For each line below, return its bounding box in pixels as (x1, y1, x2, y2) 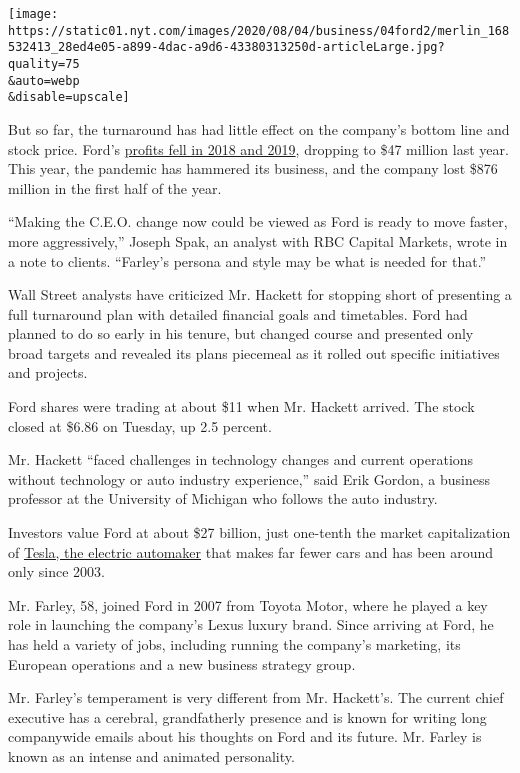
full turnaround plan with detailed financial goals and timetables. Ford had (8, 303, 468, 324)
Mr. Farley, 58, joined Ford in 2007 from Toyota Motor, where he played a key (8, 594, 488, 615)
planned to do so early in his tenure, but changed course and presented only (8, 323, 474, 344)
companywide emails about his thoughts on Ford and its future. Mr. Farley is (8, 726, 482, 747)
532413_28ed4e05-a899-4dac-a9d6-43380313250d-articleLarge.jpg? (8, 40, 445, 55)
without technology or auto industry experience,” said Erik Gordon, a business (8, 468, 490, 489)
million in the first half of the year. (8, 177, 222, 198)
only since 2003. (8, 561, 105, 582)
